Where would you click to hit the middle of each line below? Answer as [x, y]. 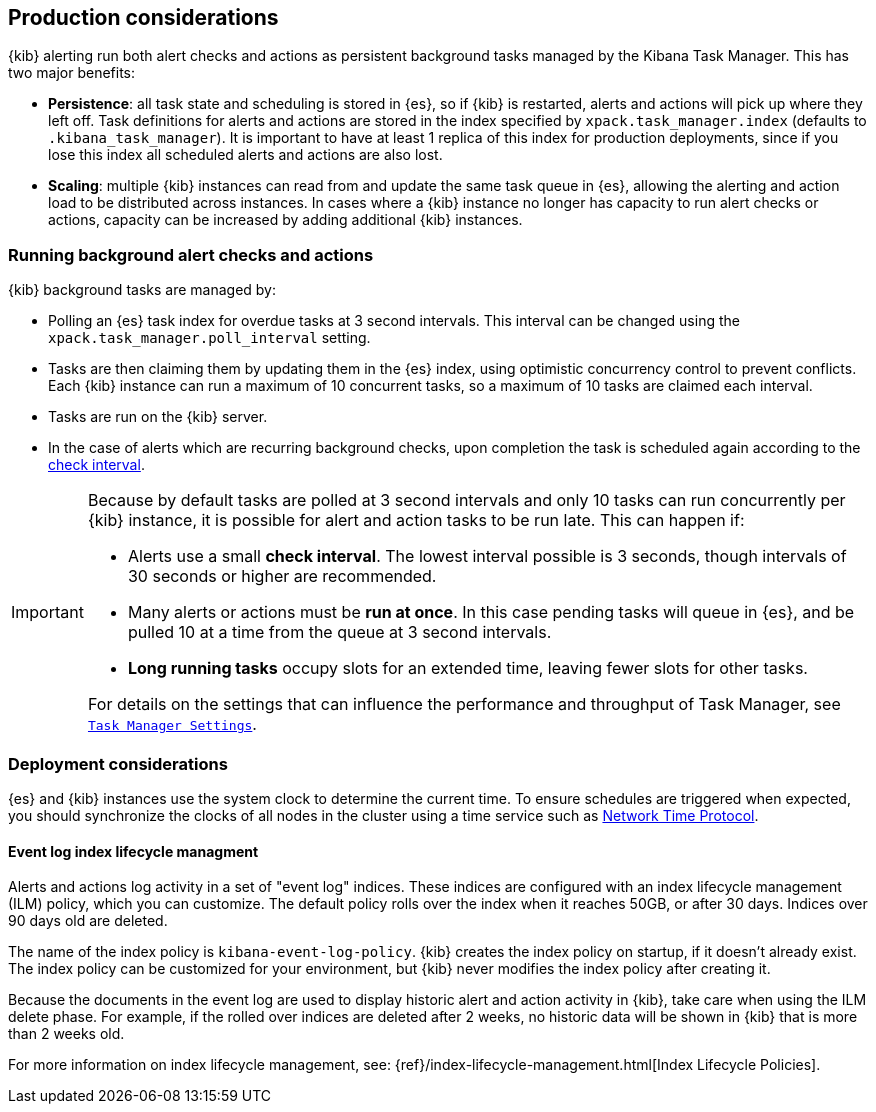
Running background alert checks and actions [191, 254]
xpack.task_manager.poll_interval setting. [209, 338]
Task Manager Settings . [172, 724]
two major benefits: [72, 73]
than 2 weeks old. [66, 1034]
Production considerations [143, 17]
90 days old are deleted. [88, 921]
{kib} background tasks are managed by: [142, 290]
